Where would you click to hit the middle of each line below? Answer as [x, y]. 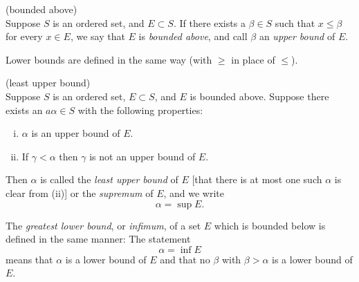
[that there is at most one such [257, 179]
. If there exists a [209, 22]
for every [24, 36]
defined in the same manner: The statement [98, 239]
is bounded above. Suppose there [259, 96]
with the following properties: [140, 110]
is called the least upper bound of [109, 179]
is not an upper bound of [142, 156]
